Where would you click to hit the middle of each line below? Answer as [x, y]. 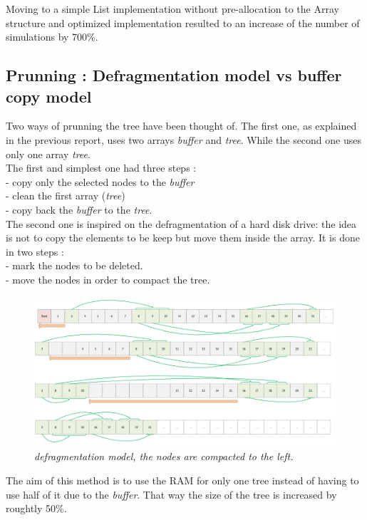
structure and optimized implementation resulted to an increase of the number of [183, 22]
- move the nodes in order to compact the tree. [108, 279]
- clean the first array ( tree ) [66, 196]
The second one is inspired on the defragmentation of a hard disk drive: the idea [181, 223]
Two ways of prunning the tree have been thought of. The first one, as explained [181, 126]
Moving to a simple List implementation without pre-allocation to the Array [172, 9]
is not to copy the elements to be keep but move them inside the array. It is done [183, 238]
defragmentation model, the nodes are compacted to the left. [164, 456]
